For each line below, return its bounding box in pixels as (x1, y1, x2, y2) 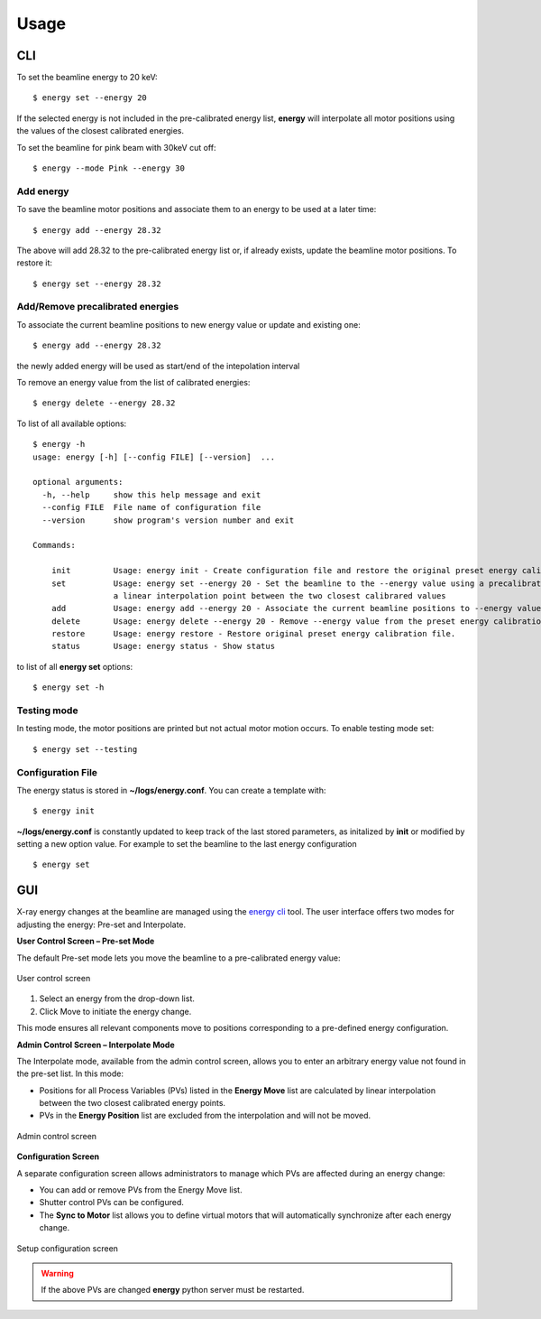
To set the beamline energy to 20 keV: (16, 72, 158, 83)
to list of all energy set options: (16, 661, 133, 672)
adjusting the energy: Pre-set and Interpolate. (16, 919, 187, 930)
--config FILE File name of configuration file (41, 502, 261, 513)
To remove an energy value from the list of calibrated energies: (16, 377, 251, 388)
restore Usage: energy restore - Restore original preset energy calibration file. (50, 628, 456, 639)
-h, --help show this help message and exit (41, 489, 261, 500)
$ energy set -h (32, 683, 105, 692)
